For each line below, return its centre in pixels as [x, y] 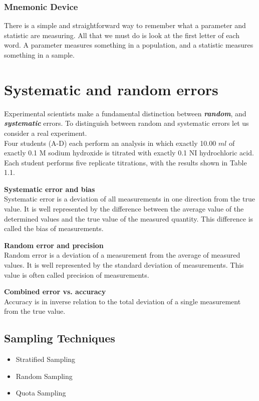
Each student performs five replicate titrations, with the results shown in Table [125, 162]
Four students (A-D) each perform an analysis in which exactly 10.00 [110, 143]
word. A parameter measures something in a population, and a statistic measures [129, 45]
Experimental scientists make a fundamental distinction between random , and [125, 113]
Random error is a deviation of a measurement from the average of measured [122, 255]
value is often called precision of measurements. [77, 274]
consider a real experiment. [46, 133]
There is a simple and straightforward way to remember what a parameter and [125, 25]
